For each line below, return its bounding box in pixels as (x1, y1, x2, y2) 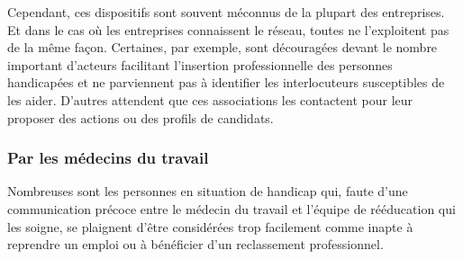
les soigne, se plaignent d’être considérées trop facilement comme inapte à (7, 217, 413, 236)
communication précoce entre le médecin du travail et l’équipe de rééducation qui (7, 199, 456, 218)
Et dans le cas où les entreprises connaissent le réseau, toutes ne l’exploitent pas (7, 20, 449, 39)
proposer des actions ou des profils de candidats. (7, 108, 274, 127)
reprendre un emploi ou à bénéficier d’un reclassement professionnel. (7, 235, 384, 254)
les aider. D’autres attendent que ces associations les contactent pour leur (7, 90, 413, 109)
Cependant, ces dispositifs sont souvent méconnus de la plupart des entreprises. (7, 3, 445, 21)
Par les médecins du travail (7, 147, 209, 169)
